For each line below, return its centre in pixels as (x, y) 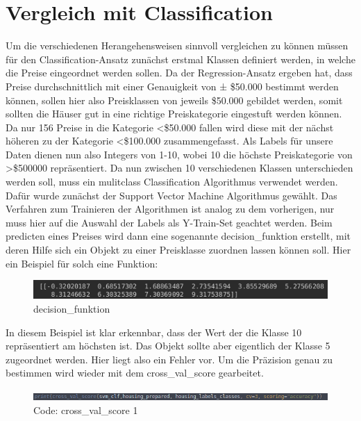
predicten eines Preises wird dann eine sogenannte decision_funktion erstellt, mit (178, 236)
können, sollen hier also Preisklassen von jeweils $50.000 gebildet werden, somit (174, 100)
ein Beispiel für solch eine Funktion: (82, 263)
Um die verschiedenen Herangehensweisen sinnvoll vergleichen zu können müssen (177, 46)
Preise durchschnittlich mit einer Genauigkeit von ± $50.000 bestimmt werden (172, 86)
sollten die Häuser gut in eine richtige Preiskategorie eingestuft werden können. (174, 114)
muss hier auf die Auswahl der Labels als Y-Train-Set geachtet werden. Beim (169, 222)
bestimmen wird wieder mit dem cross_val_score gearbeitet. (135, 373)
